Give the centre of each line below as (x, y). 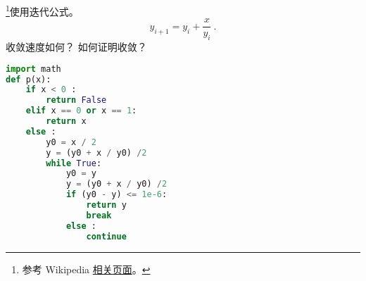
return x (66, 121)
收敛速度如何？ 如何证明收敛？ (76, 47)
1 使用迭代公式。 (42, 10)
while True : (74, 163)
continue (106, 236)
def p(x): (29, 79)
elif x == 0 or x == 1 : (81, 111)
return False (76, 100)
